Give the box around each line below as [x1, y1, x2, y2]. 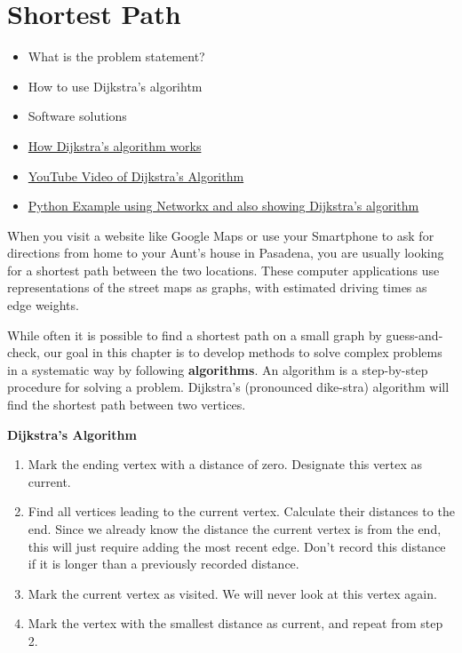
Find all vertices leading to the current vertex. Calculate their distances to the [28, 502, 455, 521]
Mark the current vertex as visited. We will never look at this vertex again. [28, 584, 437, 602]
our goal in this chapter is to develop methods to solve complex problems [44, 343, 442, 362]
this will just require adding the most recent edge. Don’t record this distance [28, 537, 446, 555]
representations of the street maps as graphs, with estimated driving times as [7, 278, 427, 297]
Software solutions [28, 107, 127, 125]
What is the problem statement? [28, 47, 205, 66]
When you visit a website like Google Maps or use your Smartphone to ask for [7, 226, 434, 244]
